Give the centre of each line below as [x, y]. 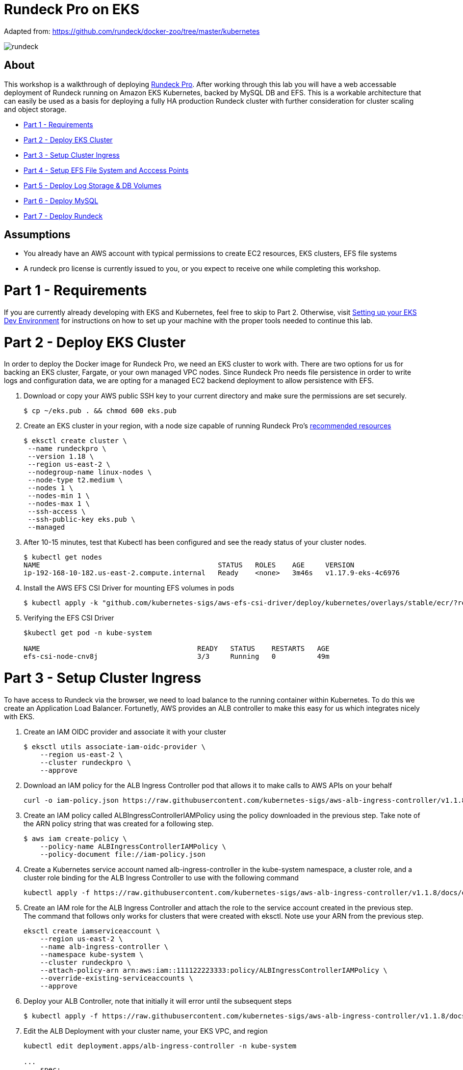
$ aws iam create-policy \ [75, 838]
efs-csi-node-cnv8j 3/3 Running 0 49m [177, 657]
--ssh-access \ [57, 512]
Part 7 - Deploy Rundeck [63, 216]
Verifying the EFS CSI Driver [69, 618]
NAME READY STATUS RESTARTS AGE [177, 649]
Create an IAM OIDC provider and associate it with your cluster [125, 732]
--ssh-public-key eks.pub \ [81, 520]
